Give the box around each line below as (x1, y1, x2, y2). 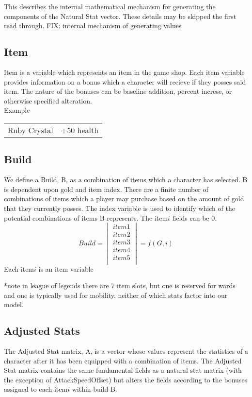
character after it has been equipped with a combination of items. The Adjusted (4, 355, 242, 365)
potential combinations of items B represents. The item (4, 212, 168, 223)
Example (4, 105, 30, 115)
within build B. (72, 384, 117, 394)
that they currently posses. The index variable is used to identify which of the (4, 203, 235, 213)
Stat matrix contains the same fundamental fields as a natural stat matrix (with (4, 365, 242, 375)
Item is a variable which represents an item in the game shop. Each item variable (4, 67, 245, 77)
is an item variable (38, 264, 94, 274)
